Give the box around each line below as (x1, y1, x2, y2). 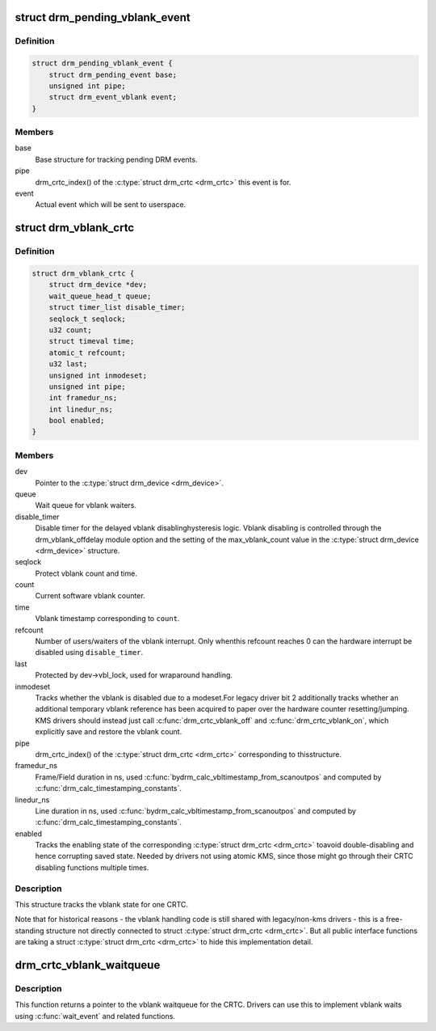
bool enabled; (48, 416, 105, 425)
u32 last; (48, 360, 88, 369)
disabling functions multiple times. (35, 862, 149, 873)
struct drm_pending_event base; (48, 70, 178, 79)
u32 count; (48, 325, 92, 335)
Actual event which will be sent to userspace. (35, 200, 187, 209)
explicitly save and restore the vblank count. (35, 727, 182, 737)
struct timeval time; (48, 336, 135, 346)
